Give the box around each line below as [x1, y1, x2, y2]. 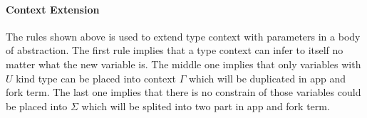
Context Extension [6, 1, 100, 16]
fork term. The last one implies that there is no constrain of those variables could [6, 85, 361, 100]
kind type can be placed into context [16, 70, 177, 85]
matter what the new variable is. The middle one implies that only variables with [6, 56, 361, 71]
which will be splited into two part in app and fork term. [81, 98, 330, 113]
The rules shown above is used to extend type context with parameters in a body [6, 28, 361, 43]
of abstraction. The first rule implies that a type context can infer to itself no [6, 43, 343, 58]
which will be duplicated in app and [188, 70, 346, 85]
